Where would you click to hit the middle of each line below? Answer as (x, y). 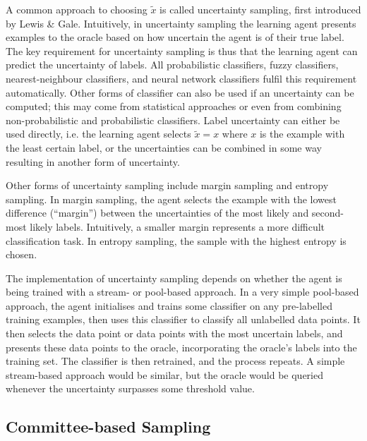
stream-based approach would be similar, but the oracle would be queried (164, 374)
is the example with (302, 134)
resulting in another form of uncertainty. (93, 161)
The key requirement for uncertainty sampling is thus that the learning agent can (182, 50)
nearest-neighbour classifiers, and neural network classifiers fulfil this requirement (181, 78)
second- (328, 213)
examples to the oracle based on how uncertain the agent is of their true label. (175, 37)
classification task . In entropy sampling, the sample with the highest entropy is (176, 240)
